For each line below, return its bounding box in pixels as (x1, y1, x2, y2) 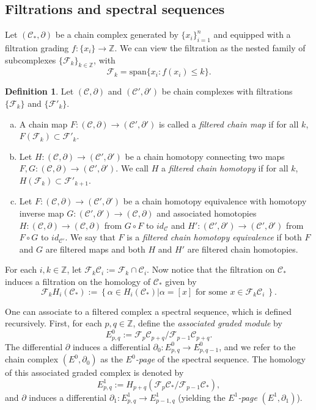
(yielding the (178, 390, 226, 403)
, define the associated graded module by (133, 317, 282, 329)
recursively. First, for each (5, 317, 102, 329)
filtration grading (5, 41, 69, 54)
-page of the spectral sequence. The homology (135, 353, 306, 365)
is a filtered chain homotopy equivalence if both (127, 231, 302, 243)
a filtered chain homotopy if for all (161, 162, 288, 174)
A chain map (19, 117, 68, 130)
